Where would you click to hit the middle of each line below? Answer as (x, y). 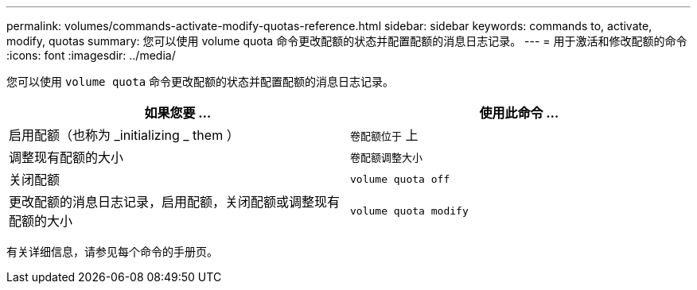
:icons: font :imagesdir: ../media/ (91, 55)
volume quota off (400, 179)
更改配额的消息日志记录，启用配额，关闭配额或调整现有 (175, 202)
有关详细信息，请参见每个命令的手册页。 (112, 251)
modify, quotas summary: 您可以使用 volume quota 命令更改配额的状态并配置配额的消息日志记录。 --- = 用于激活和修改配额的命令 (347, 41)
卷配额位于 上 (384, 135)
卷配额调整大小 (387, 157)
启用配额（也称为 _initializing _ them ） (124, 135)
